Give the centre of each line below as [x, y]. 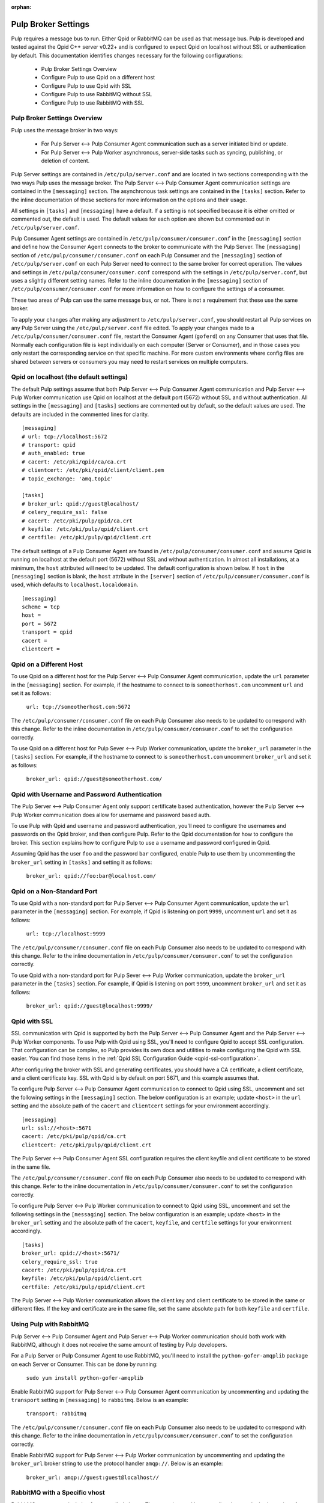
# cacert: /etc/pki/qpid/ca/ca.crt [74, 462]
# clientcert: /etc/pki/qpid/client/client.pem [93, 470]
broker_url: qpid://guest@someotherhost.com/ [94, 779]
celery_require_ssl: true [60, 1262]
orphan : [21, 7]
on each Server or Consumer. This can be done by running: [85, 1364]
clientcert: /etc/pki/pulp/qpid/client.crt [87, 1145]
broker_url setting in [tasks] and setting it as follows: [82, 862]
